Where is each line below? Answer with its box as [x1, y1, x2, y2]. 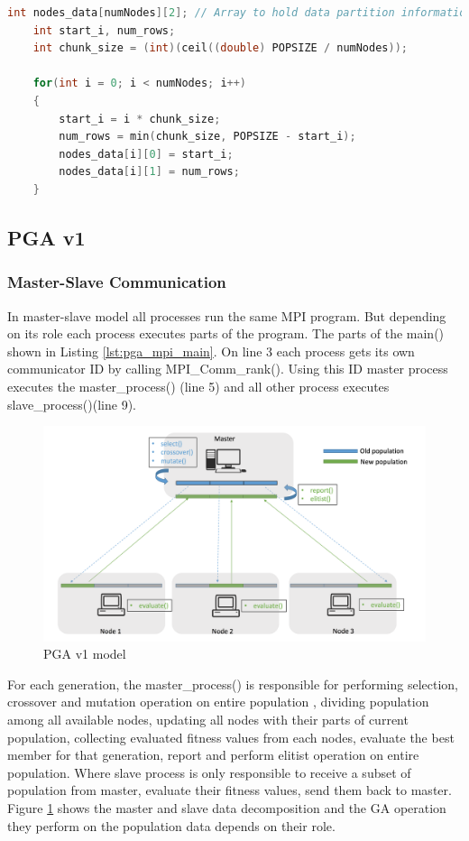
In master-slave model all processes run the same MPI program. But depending [7, 306, 446, 325]
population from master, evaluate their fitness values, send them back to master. [7, 781, 452, 799]
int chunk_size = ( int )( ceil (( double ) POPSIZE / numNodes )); [32, 42, 408, 55]
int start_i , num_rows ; [32, 23, 176, 37]
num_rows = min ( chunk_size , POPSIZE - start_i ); [59, 130, 356, 143]
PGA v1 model [43, 644, 126, 663]
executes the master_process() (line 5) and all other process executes [7, 376, 390, 395]
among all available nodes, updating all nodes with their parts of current [7, 709, 409, 728]
